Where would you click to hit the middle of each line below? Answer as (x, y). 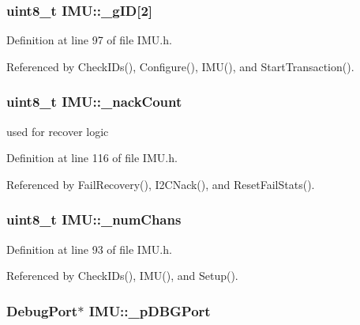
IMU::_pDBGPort (150, 310)
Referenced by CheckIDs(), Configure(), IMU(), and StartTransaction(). (180, 66)
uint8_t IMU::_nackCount (94, 102)
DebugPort (42, 310)
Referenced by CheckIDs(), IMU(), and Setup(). (122, 276)
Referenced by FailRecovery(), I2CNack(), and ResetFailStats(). (161, 184)
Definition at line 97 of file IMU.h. (89, 40)
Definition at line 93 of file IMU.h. (89, 249)
